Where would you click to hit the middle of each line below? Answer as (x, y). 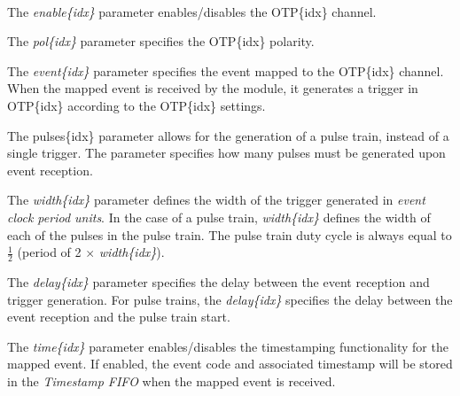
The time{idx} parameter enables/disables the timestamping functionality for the (228, 346)
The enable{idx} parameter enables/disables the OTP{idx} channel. (192, 11)
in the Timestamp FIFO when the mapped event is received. (172, 380)
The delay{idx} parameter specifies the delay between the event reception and (218, 281)
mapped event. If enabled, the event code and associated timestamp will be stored (230, 364)
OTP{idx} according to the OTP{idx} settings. (136, 105)
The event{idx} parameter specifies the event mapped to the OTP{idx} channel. (226, 70)
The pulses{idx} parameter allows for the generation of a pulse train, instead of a (228, 135)
